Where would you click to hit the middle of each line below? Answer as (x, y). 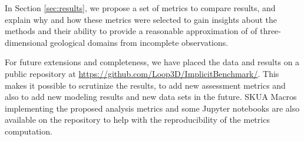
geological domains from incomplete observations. (139, 42)
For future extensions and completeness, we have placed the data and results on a (152, 62)
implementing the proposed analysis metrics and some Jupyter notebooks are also (152, 108)
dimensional (26, 42)
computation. (29, 131)
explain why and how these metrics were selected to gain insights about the (141, 19)
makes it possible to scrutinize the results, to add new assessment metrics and (145, 85)
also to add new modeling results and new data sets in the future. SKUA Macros (151, 97)
